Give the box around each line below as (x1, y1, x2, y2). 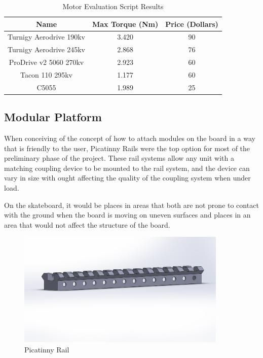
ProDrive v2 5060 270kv (9, 57, 84, 67)
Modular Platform (4, 109, 102, 125)
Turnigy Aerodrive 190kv (8, 31, 85, 42)
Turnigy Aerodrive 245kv (8, 44, 85, 55)
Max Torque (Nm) (92, 18, 159, 29)
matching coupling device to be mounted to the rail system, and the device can (4, 162, 250, 173)
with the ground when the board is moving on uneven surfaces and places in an (4, 209, 251, 220)
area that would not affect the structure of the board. (4, 219, 170, 230)
